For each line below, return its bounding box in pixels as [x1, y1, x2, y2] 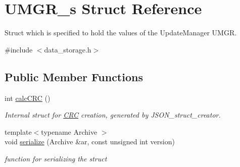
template [5, 126, 32, 137]
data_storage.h [44, 44, 91, 54]
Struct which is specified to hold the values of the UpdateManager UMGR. [5, 27, 237, 38]
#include [5, 44, 33, 54]
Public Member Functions [5, 69, 143, 84]
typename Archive [41, 126, 98, 137]
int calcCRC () [5, 92, 51, 103]
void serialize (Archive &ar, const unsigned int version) [5, 136, 175, 147]
